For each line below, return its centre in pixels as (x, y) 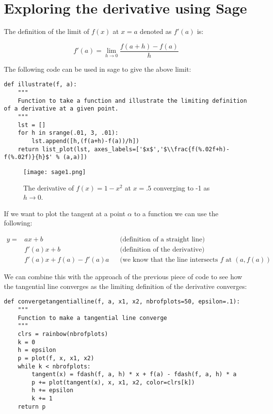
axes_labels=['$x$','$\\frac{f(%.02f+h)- (162, 149)
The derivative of (49, 187)
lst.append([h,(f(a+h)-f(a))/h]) (86, 141)
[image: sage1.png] (55, 172)
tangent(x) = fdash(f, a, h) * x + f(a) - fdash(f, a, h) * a (134, 374)
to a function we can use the (176, 213)
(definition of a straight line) (162, 239)
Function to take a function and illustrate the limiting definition (132, 101)
